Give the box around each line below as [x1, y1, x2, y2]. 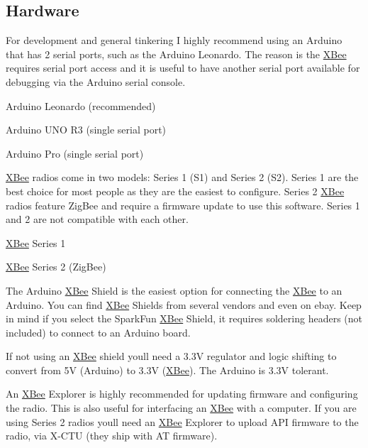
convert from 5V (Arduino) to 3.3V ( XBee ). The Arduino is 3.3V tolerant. [6, 362, 329, 377]
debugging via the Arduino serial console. [6, 74, 186, 89]
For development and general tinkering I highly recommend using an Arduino [6, 33, 342, 48]
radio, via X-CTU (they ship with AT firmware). [6, 428, 218, 443]
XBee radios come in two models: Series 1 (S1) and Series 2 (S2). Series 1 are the [6, 170, 359, 185]
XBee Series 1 [6, 235, 66, 250]
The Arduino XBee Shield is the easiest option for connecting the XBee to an [6, 283, 342, 297]
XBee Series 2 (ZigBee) [6, 259, 106, 274]
